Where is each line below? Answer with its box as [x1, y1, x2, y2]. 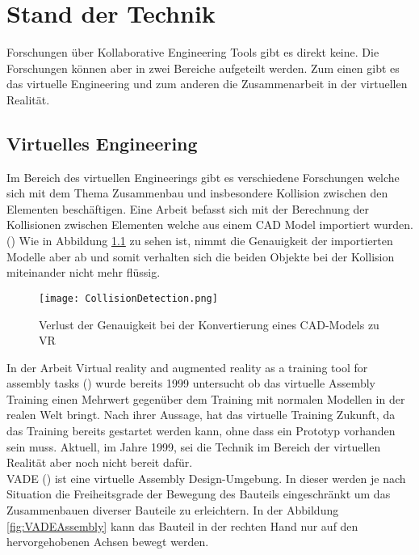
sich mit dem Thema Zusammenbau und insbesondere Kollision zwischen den [6, 184, 388, 201]
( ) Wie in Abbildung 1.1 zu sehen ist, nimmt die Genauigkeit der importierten [6, 232, 393, 249]
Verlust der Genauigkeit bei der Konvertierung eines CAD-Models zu [39, 316, 379, 333]
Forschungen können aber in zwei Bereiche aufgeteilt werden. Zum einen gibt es [6, 59, 400, 76]
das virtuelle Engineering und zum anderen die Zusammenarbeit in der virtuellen [6, 75, 408, 92]
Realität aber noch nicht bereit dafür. [6, 454, 193, 471]
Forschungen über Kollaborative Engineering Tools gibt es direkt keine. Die [6, 44, 379, 61]
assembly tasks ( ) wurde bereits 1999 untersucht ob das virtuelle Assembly [6, 375, 375, 392]
